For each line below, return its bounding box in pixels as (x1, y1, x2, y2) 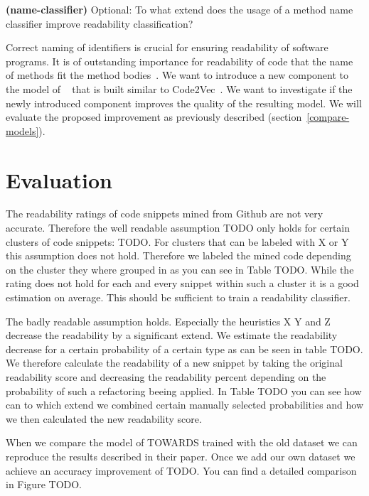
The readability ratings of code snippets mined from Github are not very (6, 206, 323, 221)
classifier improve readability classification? (6, 16, 193, 31)
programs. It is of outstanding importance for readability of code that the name (6, 53, 353, 68)
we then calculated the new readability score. (6, 411, 202, 426)
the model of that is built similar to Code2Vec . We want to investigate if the (6, 81, 353, 96)
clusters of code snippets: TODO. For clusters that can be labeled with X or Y (6, 234, 349, 249)
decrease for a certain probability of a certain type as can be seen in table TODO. (6, 341, 363, 356)
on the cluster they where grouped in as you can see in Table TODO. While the (6, 262, 354, 276)
